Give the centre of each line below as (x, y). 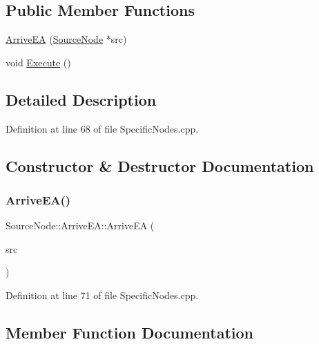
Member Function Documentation (130, 332)
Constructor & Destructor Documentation (160, 165)
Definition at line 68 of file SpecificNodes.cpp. (102, 128)
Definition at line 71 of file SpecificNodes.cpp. (102, 295)
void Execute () (38, 62)
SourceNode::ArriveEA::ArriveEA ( (80, 226)
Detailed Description (81, 99)
